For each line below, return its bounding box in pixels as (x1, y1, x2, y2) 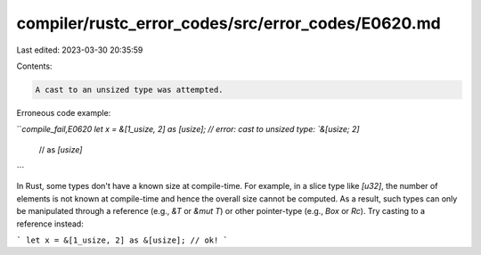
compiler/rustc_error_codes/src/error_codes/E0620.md (16, 13, 441, 33)
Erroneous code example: (16, 107, 111, 118)
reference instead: (16, 218, 84, 229)
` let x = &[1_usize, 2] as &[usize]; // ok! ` (16, 235, 229, 245)
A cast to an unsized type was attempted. (35, 85, 224, 95)
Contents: (16, 61, 53, 71)
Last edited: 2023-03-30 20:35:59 (16, 45, 143, 55)
